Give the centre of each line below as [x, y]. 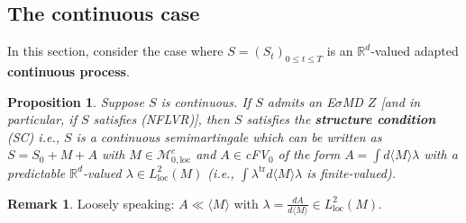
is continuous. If [206, 101]
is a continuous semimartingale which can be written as [229, 136]
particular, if [42, 119]
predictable [37, 172]
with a [441, 154]
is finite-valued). [352, 172]
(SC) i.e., [33, 136]
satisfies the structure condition [341, 119]
